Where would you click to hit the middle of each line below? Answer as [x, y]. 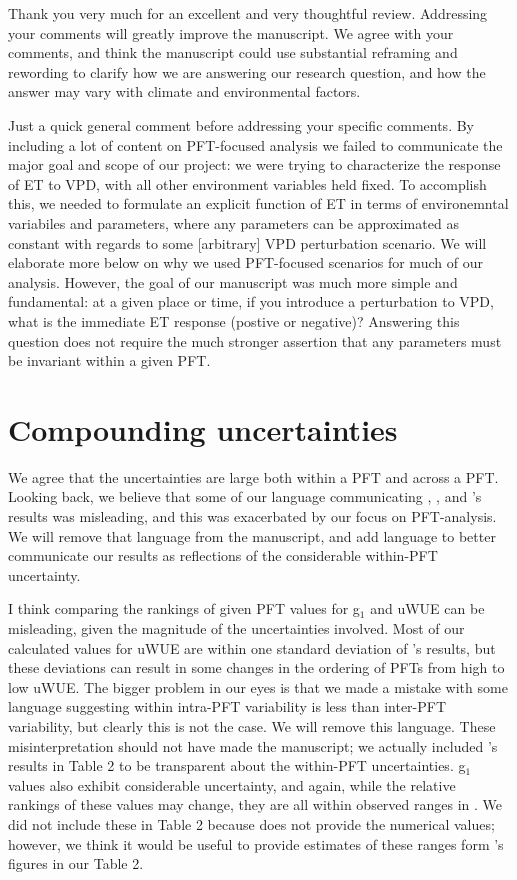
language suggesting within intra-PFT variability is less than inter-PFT [227, 706]
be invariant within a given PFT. [109, 360]
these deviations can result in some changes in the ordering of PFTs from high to [256, 667]
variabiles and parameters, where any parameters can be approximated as [233, 222]
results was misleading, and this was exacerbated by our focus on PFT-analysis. [252, 516]
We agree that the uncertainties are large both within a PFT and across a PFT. [253, 476]
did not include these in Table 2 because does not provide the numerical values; [251, 823]
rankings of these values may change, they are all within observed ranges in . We [255, 804]
